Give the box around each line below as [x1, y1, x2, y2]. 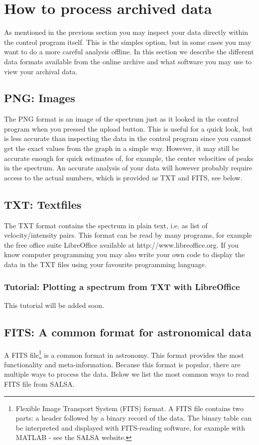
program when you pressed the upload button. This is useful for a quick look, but [4, 123, 253, 134]
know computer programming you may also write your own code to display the [4, 249, 245, 260]
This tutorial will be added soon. [4, 299, 104, 310]
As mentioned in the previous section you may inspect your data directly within [4, 27, 249, 37]
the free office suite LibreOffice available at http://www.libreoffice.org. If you [4, 239, 239, 250]
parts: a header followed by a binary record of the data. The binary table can [15, 413, 252, 423]
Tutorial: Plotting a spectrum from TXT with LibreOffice [4, 280, 240, 293]
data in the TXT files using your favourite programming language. [4, 259, 207, 270]
